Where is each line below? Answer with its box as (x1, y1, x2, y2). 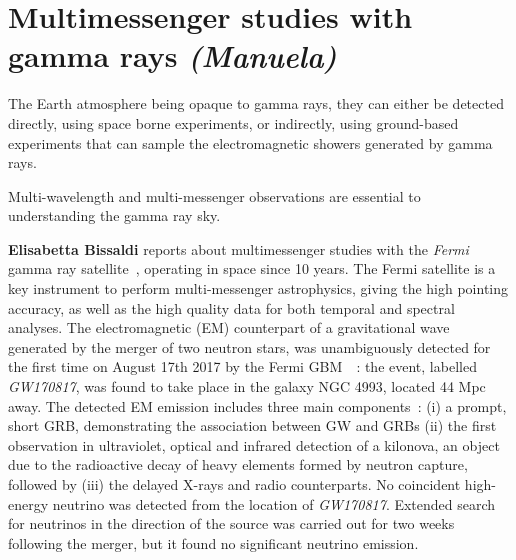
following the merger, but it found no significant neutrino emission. (8, 532, 419, 553)
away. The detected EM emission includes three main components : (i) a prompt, (8, 395, 507, 416)
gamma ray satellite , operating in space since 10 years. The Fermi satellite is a (8, 258, 496, 279)
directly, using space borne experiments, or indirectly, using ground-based (8, 112, 459, 133)
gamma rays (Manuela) (8, 35, 337, 77)
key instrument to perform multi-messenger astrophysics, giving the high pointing (8, 278, 509, 299)
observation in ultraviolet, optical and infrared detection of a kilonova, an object (8, 434, 500, 455)
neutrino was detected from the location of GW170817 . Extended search (52, 493, 496, 514)
